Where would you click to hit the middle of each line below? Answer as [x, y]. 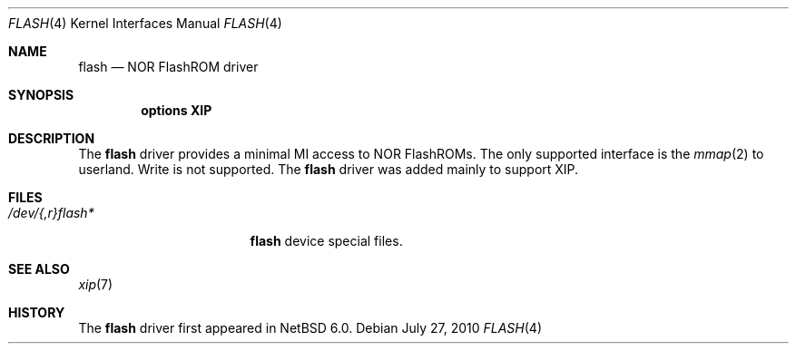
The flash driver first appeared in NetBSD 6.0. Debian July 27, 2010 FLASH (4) [310, 328]
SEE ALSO [39, 269]
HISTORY [37, 312]
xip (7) [96, 284]
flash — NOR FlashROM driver [168, 67]
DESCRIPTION [52, 138]
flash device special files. [326, 241]
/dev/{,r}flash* [51, 213]
